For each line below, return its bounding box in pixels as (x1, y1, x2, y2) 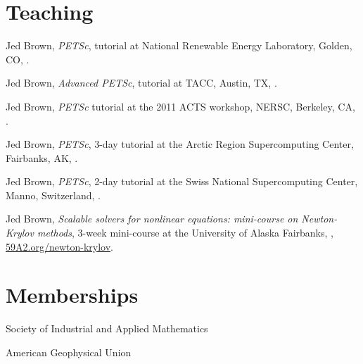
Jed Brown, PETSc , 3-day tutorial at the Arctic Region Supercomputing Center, (6, 137, 354, 151)
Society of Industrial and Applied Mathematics (6, 321, 208, 336)
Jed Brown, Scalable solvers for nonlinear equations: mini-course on (6, 211, 298, 226)
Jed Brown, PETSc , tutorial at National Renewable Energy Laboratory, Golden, (6, 38, 352, 53)
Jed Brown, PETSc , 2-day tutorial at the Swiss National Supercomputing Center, (6, 174, 358, 189)
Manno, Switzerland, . (6, 187, 101, 202)
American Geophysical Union (6, 344, 132, 359)
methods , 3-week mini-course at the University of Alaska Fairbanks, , (37, 225, 333, 240)
